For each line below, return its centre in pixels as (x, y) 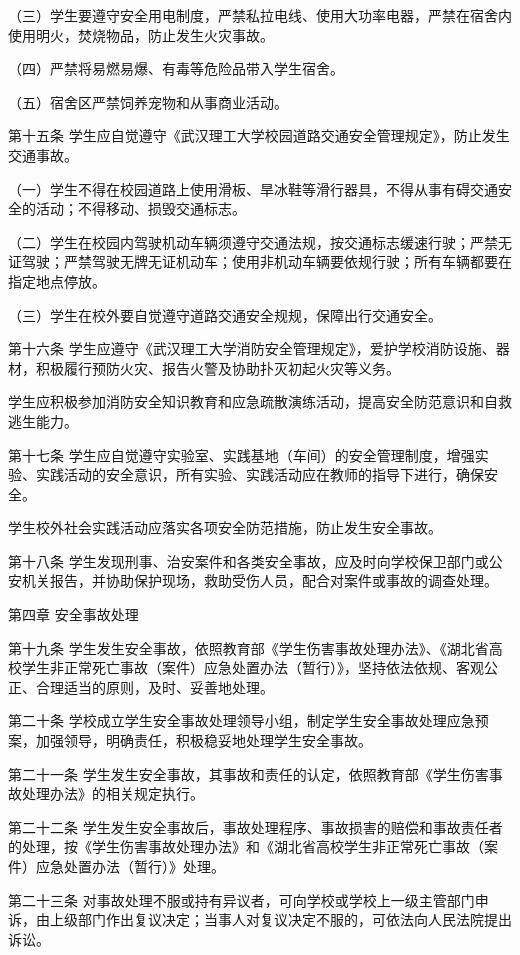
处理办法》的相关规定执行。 (112, 793)
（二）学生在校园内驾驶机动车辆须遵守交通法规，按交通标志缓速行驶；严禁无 (260, 241)
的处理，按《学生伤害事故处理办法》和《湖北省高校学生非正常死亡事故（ (246, 846)
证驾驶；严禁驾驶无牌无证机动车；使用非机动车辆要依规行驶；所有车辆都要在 (260, 261)
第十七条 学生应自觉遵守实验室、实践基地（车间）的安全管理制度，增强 (241, 454)
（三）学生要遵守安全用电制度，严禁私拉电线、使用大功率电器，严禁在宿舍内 (260, 15)
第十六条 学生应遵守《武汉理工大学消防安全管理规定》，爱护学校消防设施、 (252, 348)
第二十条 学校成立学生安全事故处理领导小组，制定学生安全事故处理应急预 (248, 720)
